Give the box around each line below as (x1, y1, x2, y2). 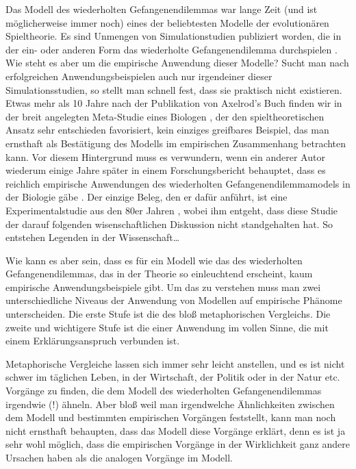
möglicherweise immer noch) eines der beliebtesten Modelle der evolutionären (5, 15, 329, 29)
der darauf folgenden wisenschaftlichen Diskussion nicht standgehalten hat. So (5, 216, 333, 231)
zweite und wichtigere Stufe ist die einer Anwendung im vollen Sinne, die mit (5, 320, 329, 334)
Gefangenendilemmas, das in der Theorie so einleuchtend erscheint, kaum (5, 266, 313, 281)
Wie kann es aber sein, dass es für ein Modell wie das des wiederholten (5, 253, 303, 267)
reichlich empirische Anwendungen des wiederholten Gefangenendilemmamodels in (5, 176, 351, 190)
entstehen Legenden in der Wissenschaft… (5, 230, 180, 244)
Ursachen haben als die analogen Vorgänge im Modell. (5, 451, 233, 464)
